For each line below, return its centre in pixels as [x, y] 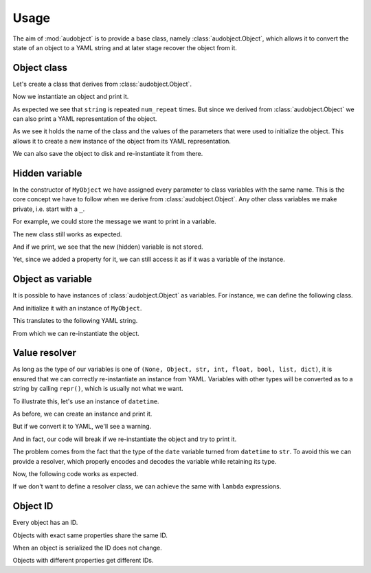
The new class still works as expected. [67, 234]
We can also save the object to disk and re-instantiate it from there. [108, 154]
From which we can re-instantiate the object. [76, 333]
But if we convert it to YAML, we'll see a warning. [82, 427]
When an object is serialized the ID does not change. [88, 548]
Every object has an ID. [45, 523]
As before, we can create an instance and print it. [82, 414]
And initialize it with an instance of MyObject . [77, 308]
